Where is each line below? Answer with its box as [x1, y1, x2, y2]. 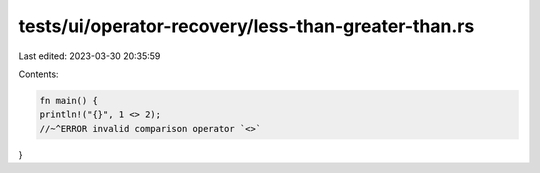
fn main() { [39, 95, 99, 106]
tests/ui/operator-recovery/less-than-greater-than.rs [18, 15, 475, 37]
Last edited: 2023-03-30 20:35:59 [18, 50, 161, 62]
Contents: [18, 68, 59, 80]
